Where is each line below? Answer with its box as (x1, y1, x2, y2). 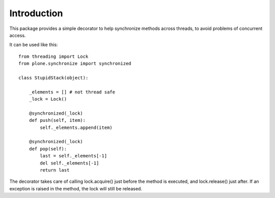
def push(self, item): (29, 117, 86, 123)
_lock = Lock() (29, 96, 67, 102)
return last (40, 167, 70, 173)
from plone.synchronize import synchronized (18, 61, 132, 67)
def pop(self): (29, 146, 67, 152)
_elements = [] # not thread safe (29, 89, 116, 95)
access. (9, 32, 26, 38)
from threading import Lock (18, 53, 89, 59)
